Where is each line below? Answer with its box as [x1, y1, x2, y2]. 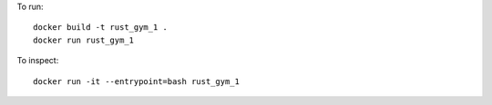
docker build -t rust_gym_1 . [33, 23, 169, 33]
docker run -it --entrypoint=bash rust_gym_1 [33, 76, 241, 86]
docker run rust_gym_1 [33, 34, 135, 45]
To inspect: [16, 55, 59, 66]
